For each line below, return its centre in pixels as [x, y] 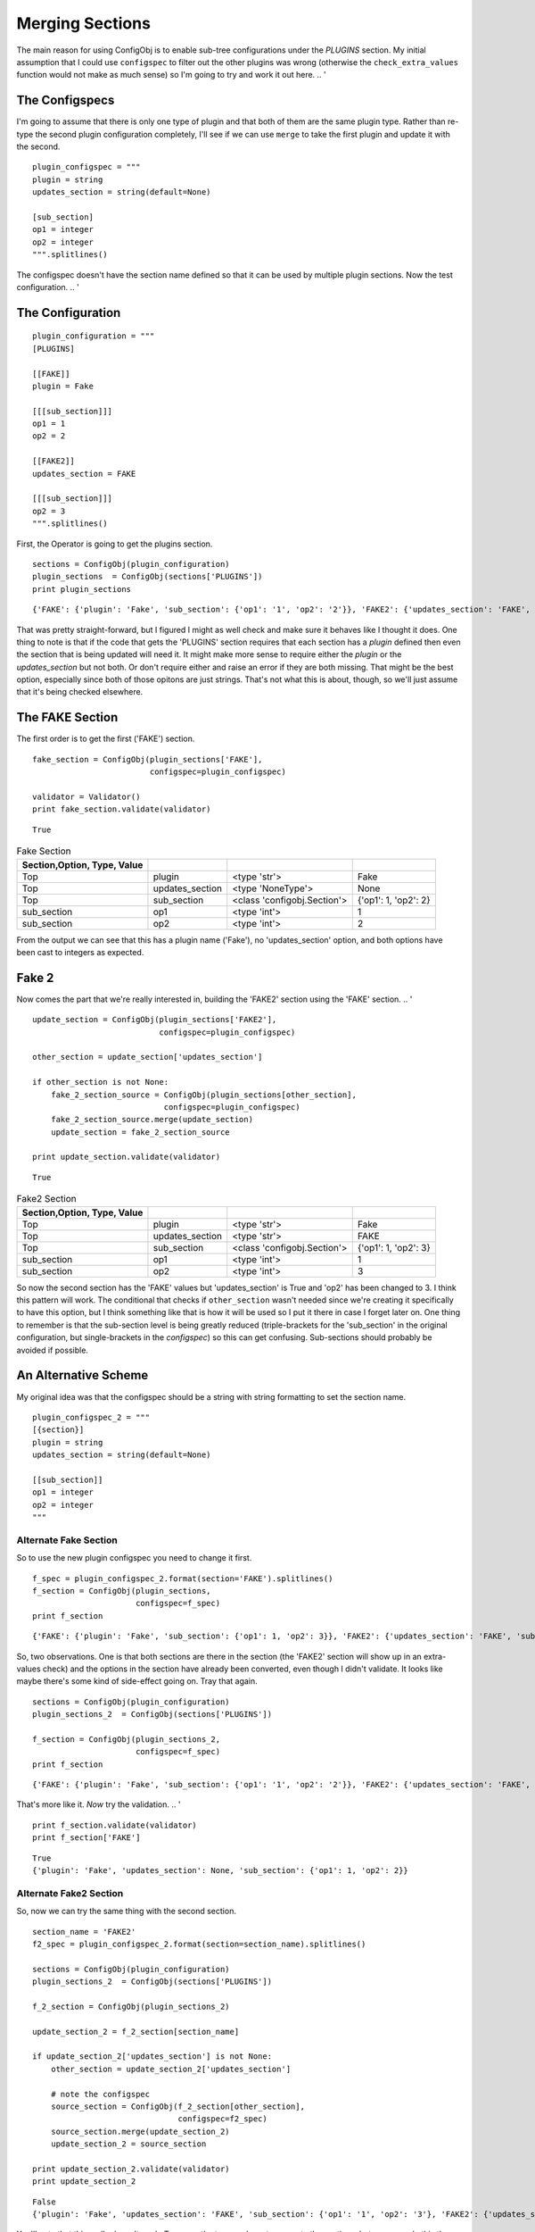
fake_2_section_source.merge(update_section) [152, 1120]
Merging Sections [84, 23]
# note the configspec [100, 2094]
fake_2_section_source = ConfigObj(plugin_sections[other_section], [203, 1095]
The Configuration [69, 312]
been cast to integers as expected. [80, 952]
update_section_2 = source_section [128, 2144]
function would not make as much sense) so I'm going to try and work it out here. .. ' [172, 75]
